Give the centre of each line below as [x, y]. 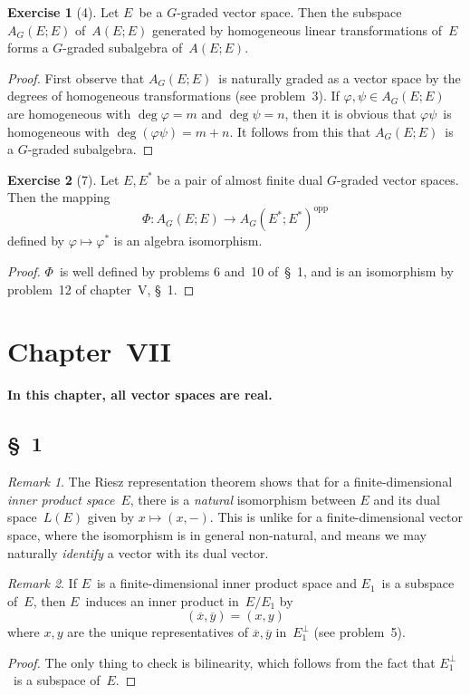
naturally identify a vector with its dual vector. [138, 552]
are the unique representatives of [158, 632]
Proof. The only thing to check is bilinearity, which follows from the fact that [221, 662]
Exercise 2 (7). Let [63, 179]
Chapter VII [89, 351]
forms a [28, 48]
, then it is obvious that [350, 113]
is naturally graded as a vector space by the [340, 77]
